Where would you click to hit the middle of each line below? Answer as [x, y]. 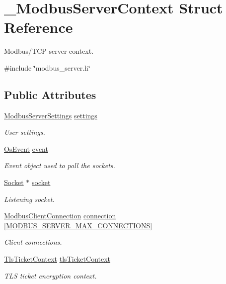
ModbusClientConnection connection [60, 216]
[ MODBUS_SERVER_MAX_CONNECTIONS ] [78, 225]
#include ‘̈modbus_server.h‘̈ [47, 67]
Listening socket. [29, 199]
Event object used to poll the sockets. [60, 165]
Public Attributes [50, 94]
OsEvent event [26, 148]
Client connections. [33, 242]
